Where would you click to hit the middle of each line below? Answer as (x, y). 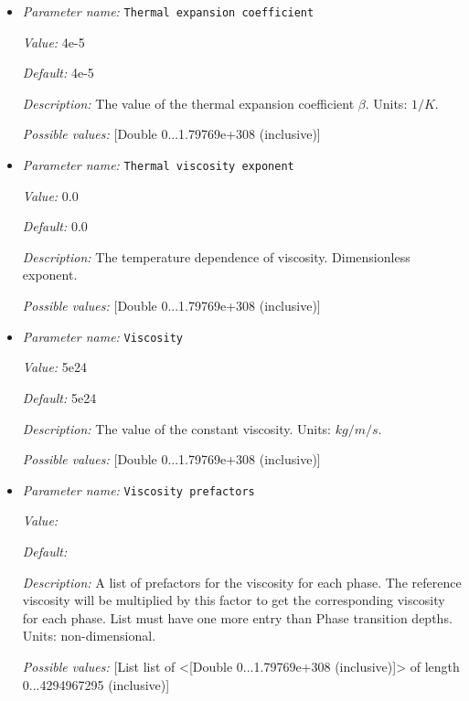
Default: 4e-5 (58, 73)
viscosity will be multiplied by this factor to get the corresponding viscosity (234, 600)
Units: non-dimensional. (89, 636)
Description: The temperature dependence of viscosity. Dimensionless (216, 256)
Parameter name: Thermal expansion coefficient (168, 11)
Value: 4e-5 (53, 42)
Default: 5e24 (59, 397)
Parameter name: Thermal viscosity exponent (158, 165)
